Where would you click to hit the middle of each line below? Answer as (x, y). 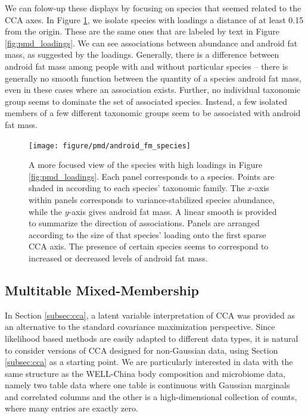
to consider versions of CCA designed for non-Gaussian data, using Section (141, 350)
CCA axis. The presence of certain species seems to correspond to (149, 246)
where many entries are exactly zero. (71, 408)
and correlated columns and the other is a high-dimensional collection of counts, (151, 396)
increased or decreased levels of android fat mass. (118, 258)
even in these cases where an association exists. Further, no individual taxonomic (153, 90)
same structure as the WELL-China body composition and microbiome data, (145, 373)
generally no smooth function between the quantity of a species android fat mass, (153, 78)
